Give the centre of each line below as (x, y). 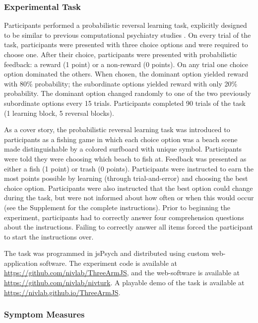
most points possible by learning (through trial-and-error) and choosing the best (126, 178)
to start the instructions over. (49, 236)
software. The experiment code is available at (109, 263)
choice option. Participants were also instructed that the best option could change (129, 188)
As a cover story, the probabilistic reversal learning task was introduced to (117, 129)
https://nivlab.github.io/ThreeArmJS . (62, 292)
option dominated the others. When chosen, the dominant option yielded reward (126, 74)
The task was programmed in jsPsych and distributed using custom (107, 253)
